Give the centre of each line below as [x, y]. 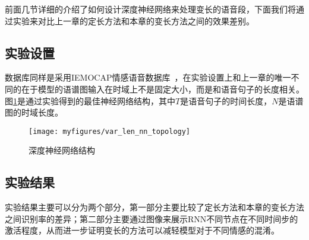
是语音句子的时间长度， [226, 100]
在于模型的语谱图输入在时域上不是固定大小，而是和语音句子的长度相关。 [163, 89]
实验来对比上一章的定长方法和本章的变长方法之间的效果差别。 [133, 20]
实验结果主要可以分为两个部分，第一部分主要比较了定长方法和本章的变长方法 [154, 207]
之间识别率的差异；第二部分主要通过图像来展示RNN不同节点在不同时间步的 [152, 218]
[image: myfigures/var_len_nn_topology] [110, 131]
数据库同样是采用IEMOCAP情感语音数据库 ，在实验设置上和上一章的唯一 [148, 77]
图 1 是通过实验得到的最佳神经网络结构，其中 [90, 100]
